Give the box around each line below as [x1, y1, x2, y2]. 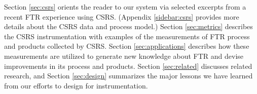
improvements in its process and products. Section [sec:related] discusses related [4, 60, 252, 71]
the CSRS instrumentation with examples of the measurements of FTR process [4, 31, 250, 41]
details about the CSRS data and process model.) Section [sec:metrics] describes [4, 21, 253, 32]
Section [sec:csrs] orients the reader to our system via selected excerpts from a [4, 2, 246, 12]
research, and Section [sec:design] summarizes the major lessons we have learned [4, 70, 253, 81]
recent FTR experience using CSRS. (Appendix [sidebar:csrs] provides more [4, 11, 239, 22]
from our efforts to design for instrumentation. [4, 80, 148, 90]
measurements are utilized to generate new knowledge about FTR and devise [4, 50, 244, 61]
